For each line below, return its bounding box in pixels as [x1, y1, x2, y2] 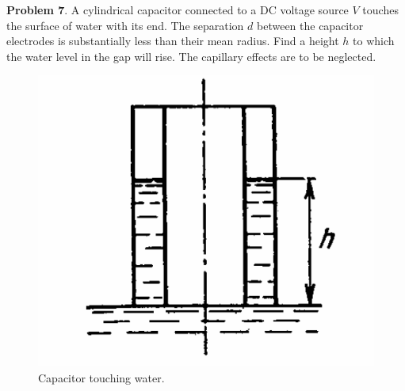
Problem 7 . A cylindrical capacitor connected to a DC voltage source [6, 2, 349, 17]
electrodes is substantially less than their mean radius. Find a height [6, 32, 339, 49]
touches [362, 2, 399, 17]
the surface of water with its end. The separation [6, 17, 244, 33]
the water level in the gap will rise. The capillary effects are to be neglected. [6, 47, 376, 64]
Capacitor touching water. [38, 370, 165, 385]
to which [353, 32, 395, 49]
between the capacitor [257, 17, 364, 33]
